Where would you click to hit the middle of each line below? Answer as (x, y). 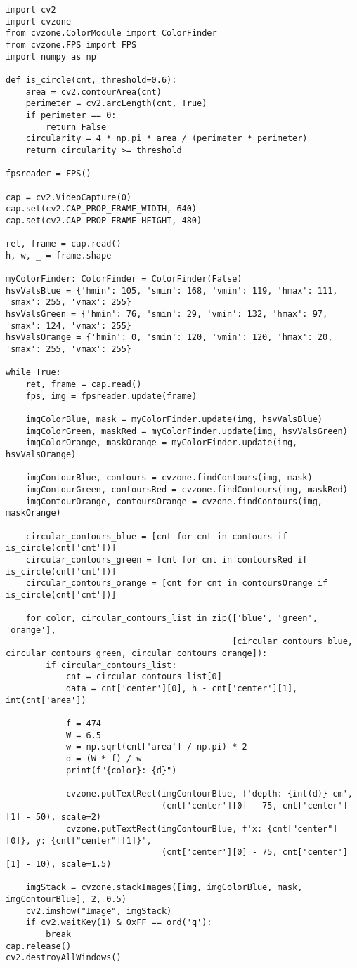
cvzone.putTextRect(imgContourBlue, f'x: (164, 829)
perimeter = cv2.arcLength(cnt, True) (116, 104)
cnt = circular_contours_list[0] (144, 677)
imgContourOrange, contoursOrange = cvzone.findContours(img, (174, 501)
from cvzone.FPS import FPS (71, 45)
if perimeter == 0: (71, 115)
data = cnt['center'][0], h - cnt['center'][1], (182, 689)
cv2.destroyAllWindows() (64, 958)
